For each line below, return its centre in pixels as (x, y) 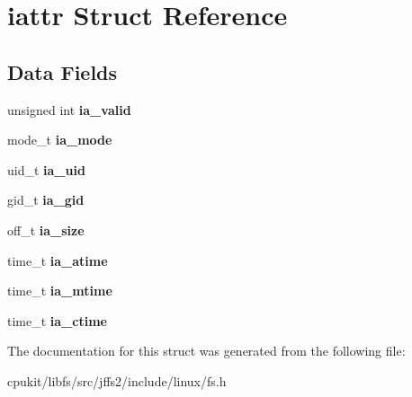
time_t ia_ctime (57, 320)
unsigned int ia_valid (69, 109)
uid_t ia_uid (46, 169)
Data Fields (63, 71)
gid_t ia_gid (46, 200)
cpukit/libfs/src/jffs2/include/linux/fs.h (117, 380)
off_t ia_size (46, 229)
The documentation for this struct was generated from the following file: (206, 351)
